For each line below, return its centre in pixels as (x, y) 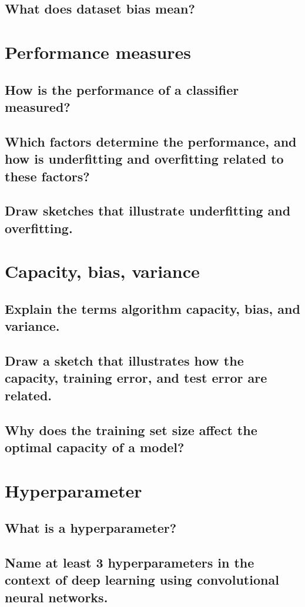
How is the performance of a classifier (122, 89)
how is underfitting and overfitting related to (144, 159)
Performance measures (98, 52)
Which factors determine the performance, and (151, 141)
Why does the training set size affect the (131, 429)
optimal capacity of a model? (95, 447)
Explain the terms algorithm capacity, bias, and (152, 308)
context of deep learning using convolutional (142, 580)
